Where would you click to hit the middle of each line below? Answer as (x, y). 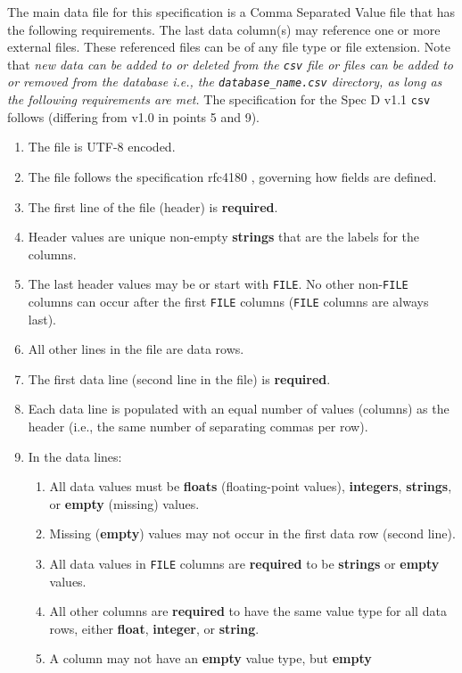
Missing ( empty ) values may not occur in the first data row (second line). (252, 533)
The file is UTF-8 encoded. (102, 147)
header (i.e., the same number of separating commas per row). (198, 426)
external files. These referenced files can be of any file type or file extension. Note (229, 47)
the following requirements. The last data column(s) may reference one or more (224, 29)
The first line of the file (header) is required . (153, 206)
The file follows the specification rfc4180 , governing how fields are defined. (232, 176)
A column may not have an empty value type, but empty (210, 658)
